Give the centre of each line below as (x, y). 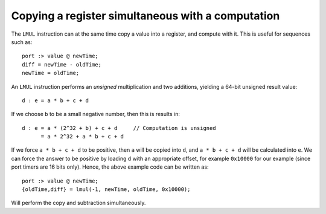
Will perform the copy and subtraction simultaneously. (78, 203)
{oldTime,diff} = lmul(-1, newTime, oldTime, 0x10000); (106, 190)
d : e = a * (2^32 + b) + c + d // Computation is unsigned (119, 128)
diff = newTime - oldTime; (62, 64)
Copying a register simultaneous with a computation (145, 16)
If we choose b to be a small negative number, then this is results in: (96, 114)
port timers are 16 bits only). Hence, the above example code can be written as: (110, 167)
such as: (22, 42)
